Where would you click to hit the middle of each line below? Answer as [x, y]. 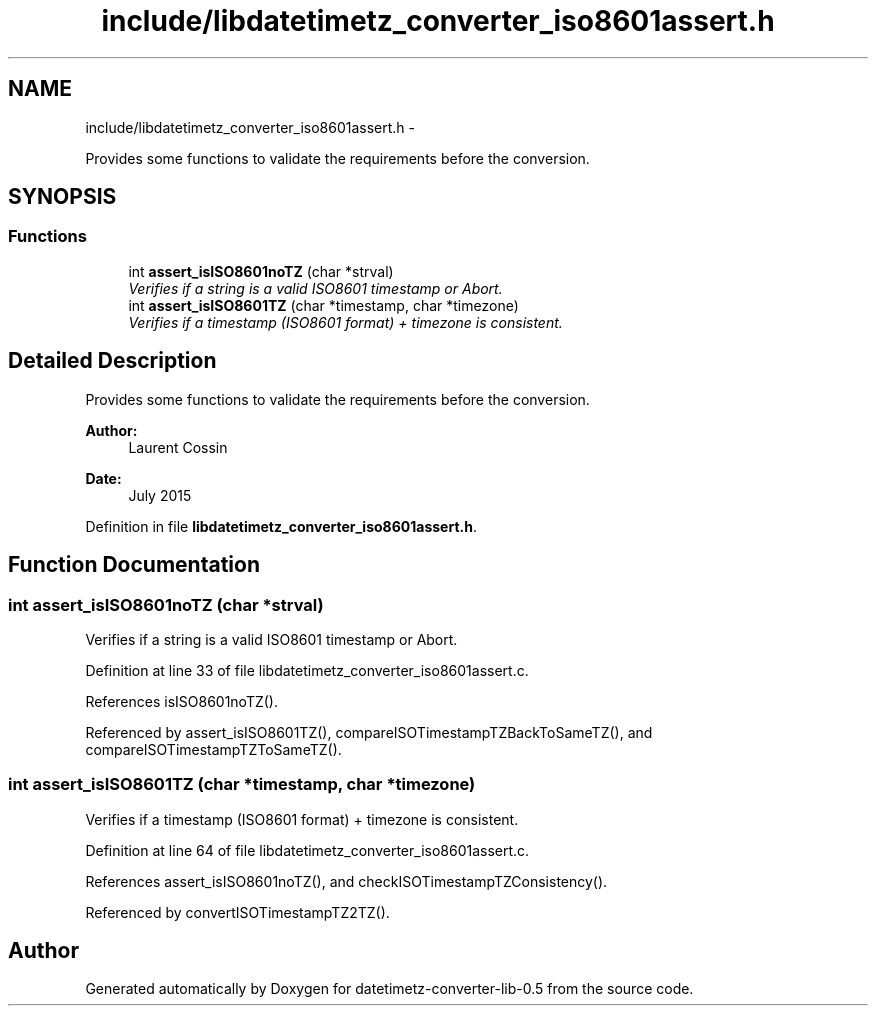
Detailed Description [112, 361]
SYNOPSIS [62, 197]
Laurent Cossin [178, 447]
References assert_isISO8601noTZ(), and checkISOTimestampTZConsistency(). [346, 881]
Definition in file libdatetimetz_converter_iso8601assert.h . [281, 526]
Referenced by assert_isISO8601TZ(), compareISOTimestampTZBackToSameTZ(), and [369, 732]
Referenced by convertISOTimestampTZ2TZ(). [237, 912]
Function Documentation [134, 565]
